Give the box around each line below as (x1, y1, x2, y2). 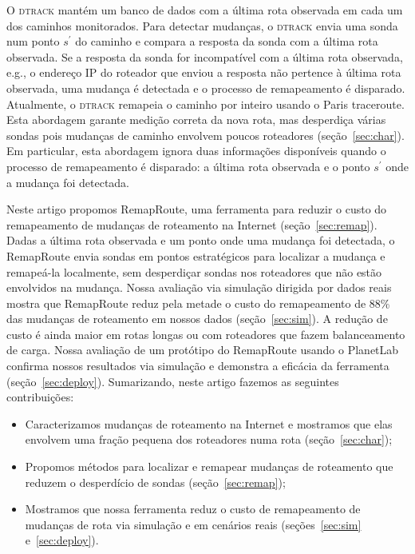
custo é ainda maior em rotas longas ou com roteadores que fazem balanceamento (6, 325, 405, 342)
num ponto (6, 33, 60, 50)
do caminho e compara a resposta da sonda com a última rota (75, 33, 378, 50)
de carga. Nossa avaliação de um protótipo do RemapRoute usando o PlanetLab (6, 341, 399, 358)
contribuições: (6, 389, 74, 405)
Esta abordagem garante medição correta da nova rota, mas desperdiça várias (6, 111, 386, 128)
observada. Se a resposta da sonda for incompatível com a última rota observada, (6, 48, 403, 65)
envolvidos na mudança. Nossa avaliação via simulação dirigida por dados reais (6, 279, 392, 296)
